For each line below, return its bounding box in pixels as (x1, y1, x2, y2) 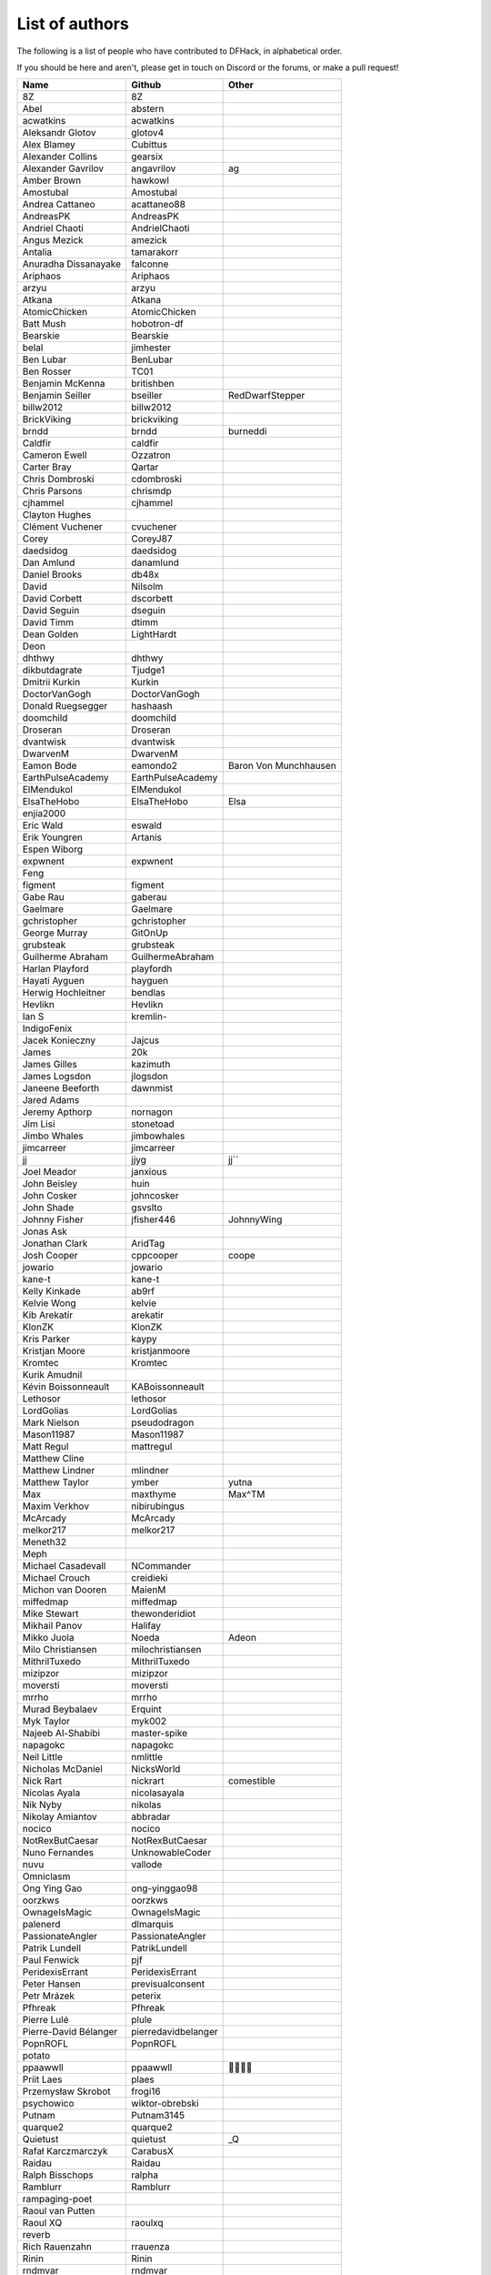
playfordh (131, 963, 173, 976)
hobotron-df (131, 318, 184, 330)
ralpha (131, 2169, 159, 2181)
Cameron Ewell (22, 449, 87, 461)
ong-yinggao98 (131, 1882, 198, 1895)
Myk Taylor (22, 1715, 71, 1728)
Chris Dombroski (22, 473, 95, 486)
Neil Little (22, 1751, 63, 1764)
